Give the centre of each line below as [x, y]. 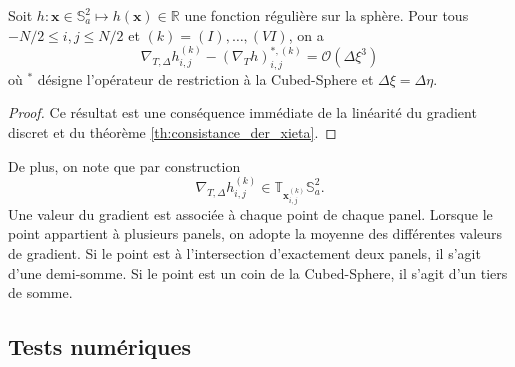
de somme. [40, 292]
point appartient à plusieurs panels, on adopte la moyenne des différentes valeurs [255, 233]
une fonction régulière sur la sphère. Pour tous [326, 15]
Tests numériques [100, 346]
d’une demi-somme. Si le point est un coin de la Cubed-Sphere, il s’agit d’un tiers [258, 272]
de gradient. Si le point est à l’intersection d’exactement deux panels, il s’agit [244, 252]
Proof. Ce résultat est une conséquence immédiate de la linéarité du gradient [242, 112]
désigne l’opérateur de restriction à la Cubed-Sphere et [205, 78]
